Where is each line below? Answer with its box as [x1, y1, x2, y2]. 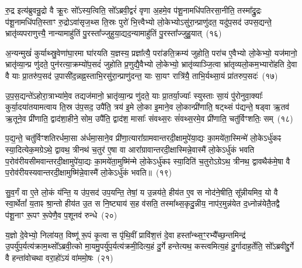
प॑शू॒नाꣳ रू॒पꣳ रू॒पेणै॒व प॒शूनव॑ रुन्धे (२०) [5, 208, 117, 221]
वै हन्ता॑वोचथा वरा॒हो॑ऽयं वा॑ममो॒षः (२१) [5, 251, 113, 263]
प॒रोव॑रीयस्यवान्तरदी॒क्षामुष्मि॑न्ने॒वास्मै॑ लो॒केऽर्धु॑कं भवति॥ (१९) [5, 166, 172, 178]
